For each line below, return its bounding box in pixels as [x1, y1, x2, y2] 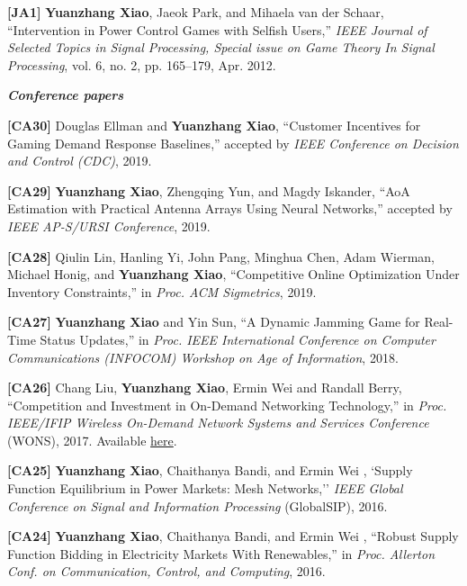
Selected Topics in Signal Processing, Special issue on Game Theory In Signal [7, 38, 435, 57]
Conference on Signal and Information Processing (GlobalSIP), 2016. [7, 496, 388, 515]
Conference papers [7, 86, 124, 104]
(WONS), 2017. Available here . [7, 430, 177, 449]
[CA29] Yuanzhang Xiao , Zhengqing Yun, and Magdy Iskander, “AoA [7, 181, 410, 200]
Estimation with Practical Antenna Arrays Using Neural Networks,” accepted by [7, 199, 453, 218]
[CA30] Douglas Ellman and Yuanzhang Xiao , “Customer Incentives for [7, 115, 421, 134]
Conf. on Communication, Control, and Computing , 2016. [7, 562, 326, 581]
